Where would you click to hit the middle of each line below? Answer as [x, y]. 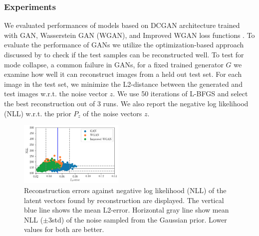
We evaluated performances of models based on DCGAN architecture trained [122, 25]
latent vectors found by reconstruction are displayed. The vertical [124, 200]
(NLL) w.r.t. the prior [38, 113]
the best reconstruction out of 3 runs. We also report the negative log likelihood [126, 103]
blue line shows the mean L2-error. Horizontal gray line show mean [127, 210]
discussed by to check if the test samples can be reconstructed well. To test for [124, 54]
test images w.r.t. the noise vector [56, 94]
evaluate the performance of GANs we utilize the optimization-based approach [124, 45]
